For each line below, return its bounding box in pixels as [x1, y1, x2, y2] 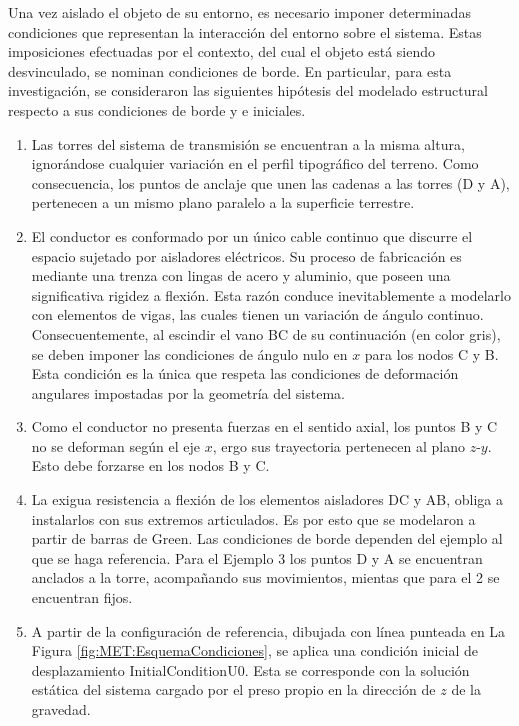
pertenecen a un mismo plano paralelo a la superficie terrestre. [31, 192, 415, 213]
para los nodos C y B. [364, 343, 499, 364]
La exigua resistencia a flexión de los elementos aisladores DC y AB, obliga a [31, 489, 504, 510]
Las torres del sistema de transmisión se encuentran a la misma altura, [31, 133, 465, 154]
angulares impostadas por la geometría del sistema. [31, 382, 345, 403]
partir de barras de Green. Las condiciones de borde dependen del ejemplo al [31, 528, 503, 549]
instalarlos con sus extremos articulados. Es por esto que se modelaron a [31, 508, 476, 529]
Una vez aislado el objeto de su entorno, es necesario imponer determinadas [8, 2, 471, 22]
